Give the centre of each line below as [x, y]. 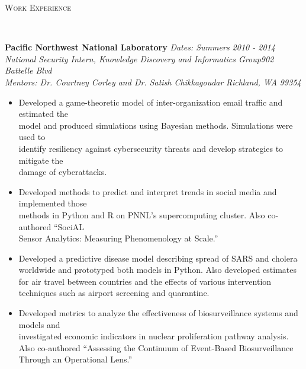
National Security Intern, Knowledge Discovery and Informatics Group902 [139, 58]
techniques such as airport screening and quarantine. [114, 293]
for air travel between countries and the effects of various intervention [145, 281]
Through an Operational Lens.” [75, 359]
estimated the [44, 114]
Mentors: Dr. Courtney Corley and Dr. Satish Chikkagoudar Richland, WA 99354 [153, 82]
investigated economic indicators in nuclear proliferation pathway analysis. [154, 336]
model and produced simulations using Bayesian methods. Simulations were [156, 125]
